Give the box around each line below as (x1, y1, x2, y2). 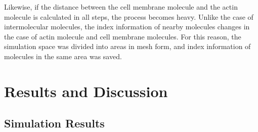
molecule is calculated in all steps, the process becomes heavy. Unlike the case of (4, 11, 253, 22)
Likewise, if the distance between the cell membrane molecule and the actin (4, 2, 238, 12)
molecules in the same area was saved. (4, 51, 122, 61)
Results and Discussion (4, 80, 168, 101)
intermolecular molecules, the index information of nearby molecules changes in (4, 21, 250, 32)
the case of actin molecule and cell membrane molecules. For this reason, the (4, 31, 241, 41)
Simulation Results (4, 115, 105, 131)
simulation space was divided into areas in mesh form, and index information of (4, 41, 251, 52)
